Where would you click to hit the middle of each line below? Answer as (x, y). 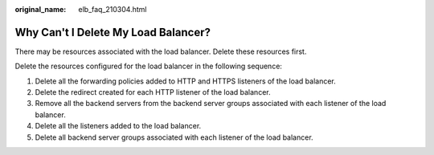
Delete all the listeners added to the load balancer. (118, 126)
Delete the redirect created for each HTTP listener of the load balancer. (153, 92)
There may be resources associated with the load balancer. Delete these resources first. (161, 51)
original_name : (41, 9)
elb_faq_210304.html (113, 9)
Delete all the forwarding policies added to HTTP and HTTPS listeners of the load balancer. (186, 81)
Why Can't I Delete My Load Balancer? (113, 32)
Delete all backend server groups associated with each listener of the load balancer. (174, 137)
